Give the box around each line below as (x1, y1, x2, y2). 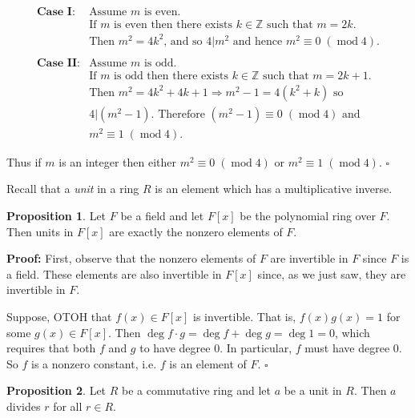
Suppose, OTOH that (6, 308, 112, 325)
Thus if (6, 153, 42, 170)
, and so (163, 35, 203, 47)
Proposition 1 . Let (6, 207, 107, 224)
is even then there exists (114, 19, 233, 31)
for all (53, 397, 83, 414)
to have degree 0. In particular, (139, 340, 292, 356)
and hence (232, 35, 283, 47)
